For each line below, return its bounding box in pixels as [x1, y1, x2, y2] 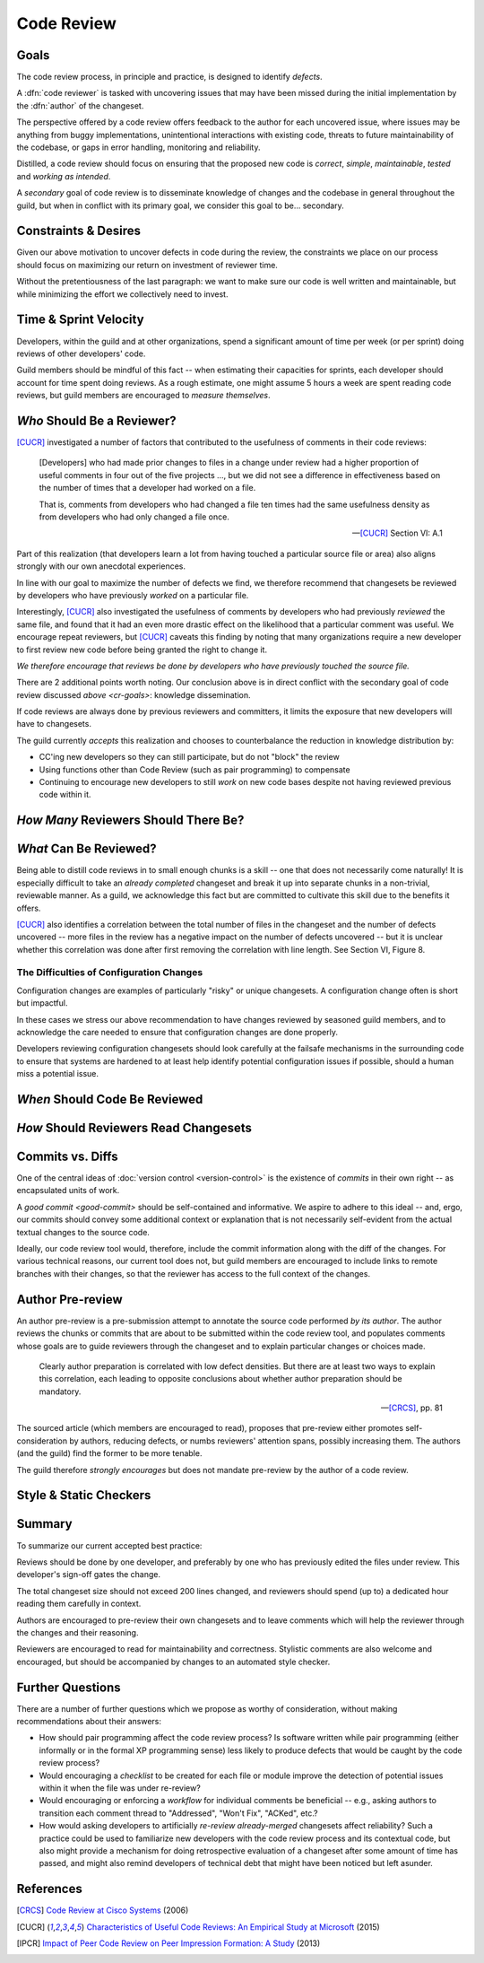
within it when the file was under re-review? [39, 1782, 201, 1793]
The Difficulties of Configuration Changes [16, 966, 203, 979]
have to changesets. [16, 719, 91, 729]
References [16, 1881, 82, 1897]
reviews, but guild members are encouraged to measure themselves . [16, 390, 271, 401]
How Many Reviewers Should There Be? [16, 813, 245, 828]
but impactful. [16, 998, 68, 1008]
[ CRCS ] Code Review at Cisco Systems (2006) [16, 1905, 189, 1915]
